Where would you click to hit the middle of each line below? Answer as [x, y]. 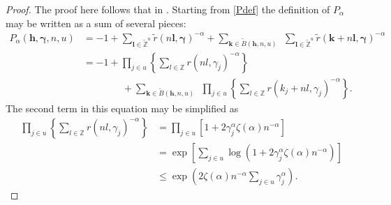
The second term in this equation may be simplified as [122, 108]
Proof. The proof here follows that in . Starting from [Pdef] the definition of [168, 9]
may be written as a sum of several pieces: [96, 23]
